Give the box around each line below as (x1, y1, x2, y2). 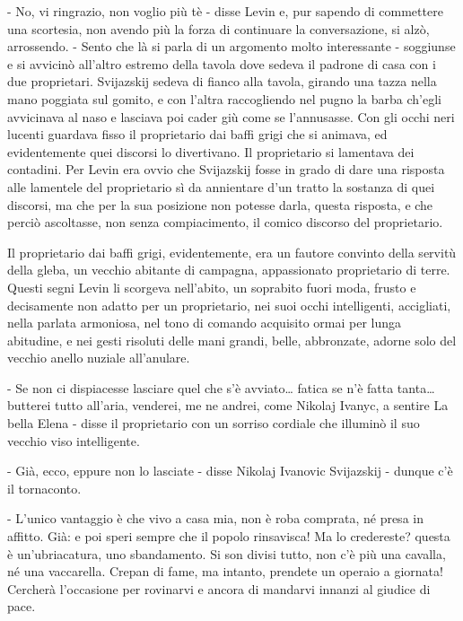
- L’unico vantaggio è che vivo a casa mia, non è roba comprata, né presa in (7, 509, 424, 528)
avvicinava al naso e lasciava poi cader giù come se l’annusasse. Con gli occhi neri (7, 107, 455, 126)
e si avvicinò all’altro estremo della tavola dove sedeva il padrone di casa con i (7, 54, 436, 73)
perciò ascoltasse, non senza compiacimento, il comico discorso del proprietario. (7, 213, 443, 232)
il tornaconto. (7, 478, 82, 497)
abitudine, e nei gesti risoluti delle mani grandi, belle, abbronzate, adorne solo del (7, 330, 457, 349)
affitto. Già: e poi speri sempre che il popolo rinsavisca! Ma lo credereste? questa (7, 527, 450, 546)
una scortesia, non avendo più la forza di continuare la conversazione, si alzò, (7, 19, 430, 38)
